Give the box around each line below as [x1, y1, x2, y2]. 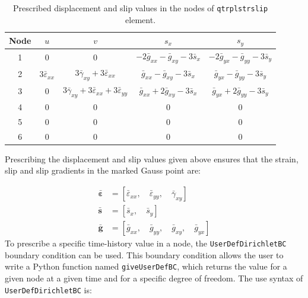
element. [125, 13, 156, 25]
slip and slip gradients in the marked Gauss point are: [5, 164, 201, 177]
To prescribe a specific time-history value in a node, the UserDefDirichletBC [5, 237, 287, 249]
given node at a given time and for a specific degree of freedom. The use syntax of [5, 272, 303, 284]
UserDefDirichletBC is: [5, 283, 92, 296]
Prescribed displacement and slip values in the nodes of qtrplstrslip [12, 2, 268, 14]
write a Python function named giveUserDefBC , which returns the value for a [5, 260, 287, 273]
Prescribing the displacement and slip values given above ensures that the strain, [5, 152, 299, 165]
